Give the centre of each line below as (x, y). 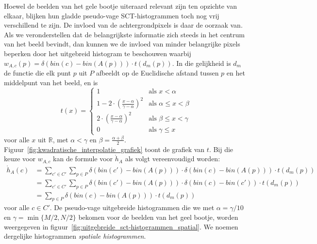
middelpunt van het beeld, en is (51, 82)
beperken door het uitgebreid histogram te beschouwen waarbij (98, 53)
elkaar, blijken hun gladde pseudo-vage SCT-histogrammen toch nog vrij (112, 15)
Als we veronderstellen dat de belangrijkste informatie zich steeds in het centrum (124, 34)
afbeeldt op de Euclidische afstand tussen (157, 73)
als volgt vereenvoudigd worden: (173, 159)
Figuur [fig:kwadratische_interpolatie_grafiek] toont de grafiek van (104, 149)
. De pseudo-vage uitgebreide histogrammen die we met (132, 207)
